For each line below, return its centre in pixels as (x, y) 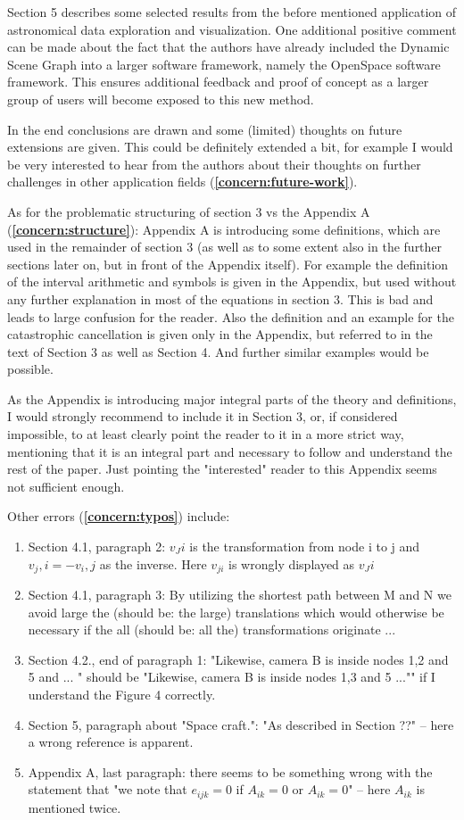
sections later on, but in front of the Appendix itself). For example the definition (228, 264)
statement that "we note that (108, 789)
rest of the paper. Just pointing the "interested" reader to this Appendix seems (222, 469)
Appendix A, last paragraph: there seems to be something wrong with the (230, 771)
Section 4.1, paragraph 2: (97, 547)
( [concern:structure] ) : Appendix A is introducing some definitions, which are (224, 229)
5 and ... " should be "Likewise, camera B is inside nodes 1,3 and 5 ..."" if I (232, 677)
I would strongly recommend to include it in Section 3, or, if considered (203, 416)
